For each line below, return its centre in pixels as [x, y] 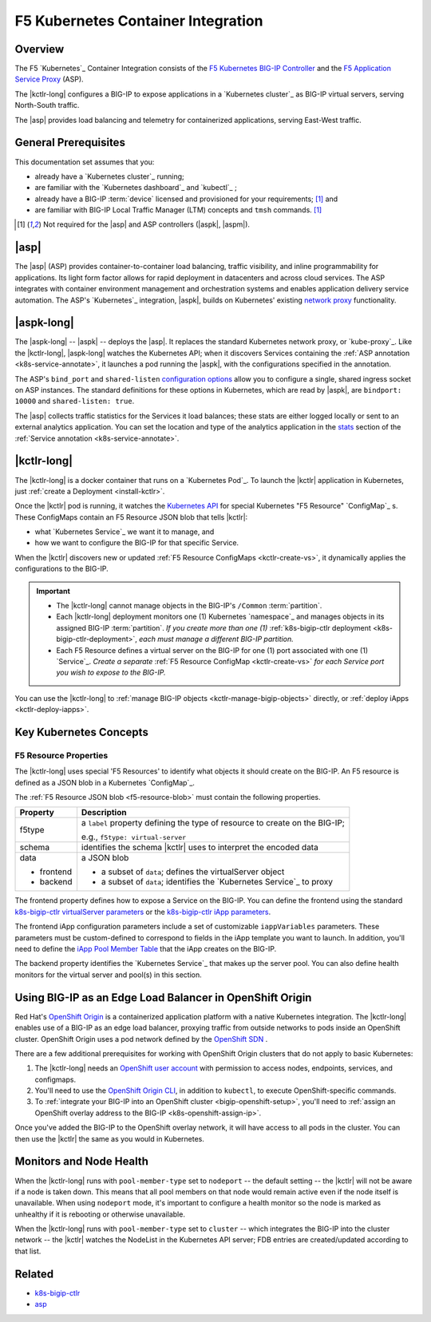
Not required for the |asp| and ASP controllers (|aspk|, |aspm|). [146, 224]
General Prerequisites [70, 142]
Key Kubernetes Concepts [82, 732]
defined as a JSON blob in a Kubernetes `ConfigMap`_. [105, 782]
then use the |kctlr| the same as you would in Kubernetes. [110, 1138]
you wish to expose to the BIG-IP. [111, 673]
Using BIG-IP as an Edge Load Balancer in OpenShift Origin [163, 997]
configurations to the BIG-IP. [61, 569]
